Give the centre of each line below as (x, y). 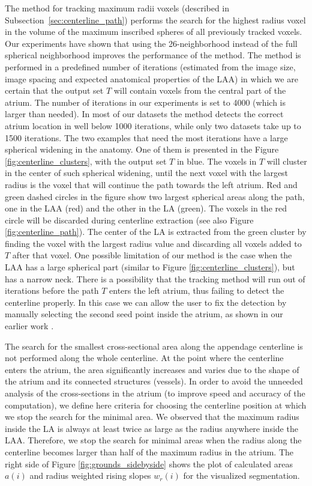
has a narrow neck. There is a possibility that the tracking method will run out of (155, 278)
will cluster (287, 161)
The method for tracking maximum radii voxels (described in (117, 8)
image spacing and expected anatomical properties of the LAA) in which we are (151, 78)
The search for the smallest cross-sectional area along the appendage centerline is (154, 346)
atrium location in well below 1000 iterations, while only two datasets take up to (153, 125)
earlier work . (29, 326)
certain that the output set (54, 90)
